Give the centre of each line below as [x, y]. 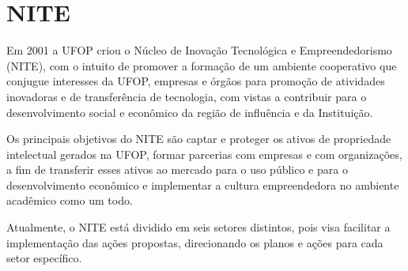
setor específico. [44, 258]
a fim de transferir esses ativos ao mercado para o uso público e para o [177, 169]
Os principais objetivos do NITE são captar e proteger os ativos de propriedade [199, 139]
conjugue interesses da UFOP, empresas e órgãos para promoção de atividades [196, 81]
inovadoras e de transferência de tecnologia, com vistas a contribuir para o [187, 96]
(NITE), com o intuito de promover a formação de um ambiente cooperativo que [202, 65]
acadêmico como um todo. [70, 200]
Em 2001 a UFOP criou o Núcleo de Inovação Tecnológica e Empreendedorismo [199, 50]
